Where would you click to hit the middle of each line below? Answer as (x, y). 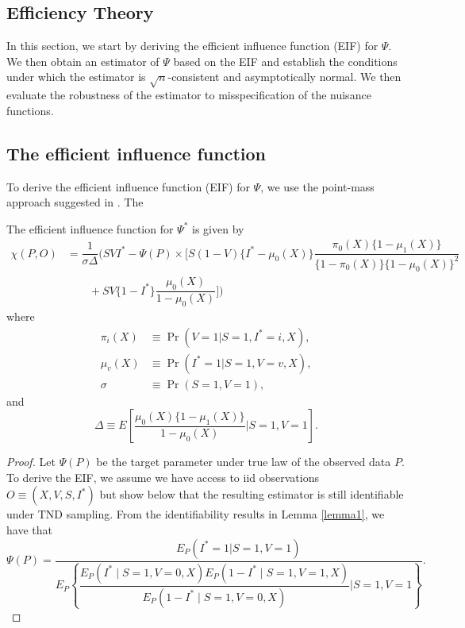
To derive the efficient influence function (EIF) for (128, 186)
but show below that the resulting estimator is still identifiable (252, 494)
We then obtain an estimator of (83, 61)
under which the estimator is (76, 77)
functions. (30, 110)
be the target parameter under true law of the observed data (244, 462)
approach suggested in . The (75, 202)
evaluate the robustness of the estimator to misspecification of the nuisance (189, 95)
